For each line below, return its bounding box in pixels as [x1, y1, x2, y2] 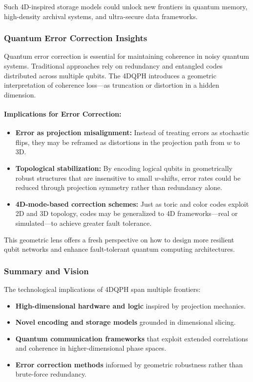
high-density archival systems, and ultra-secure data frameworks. [4, 11, 198, 21]
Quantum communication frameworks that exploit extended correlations [15, 333, 248, 343]
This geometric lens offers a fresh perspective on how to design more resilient [4, 234, 234, 244]
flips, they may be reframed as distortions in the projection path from [15, 137, 225, 147]
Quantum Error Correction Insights [4, 32, 148, 44]
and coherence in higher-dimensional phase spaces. [15, 343, 167, 353]
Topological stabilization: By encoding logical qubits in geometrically [15, 163, 232, 173]
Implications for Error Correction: [4, 108, 122, 119]
